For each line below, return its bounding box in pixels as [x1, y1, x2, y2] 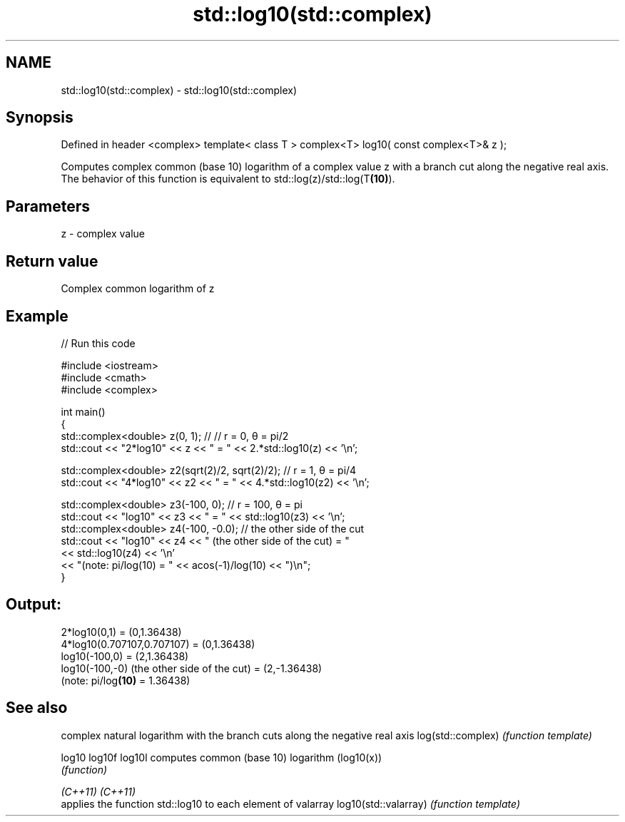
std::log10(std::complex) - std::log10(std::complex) [61, 83, 298, 96]
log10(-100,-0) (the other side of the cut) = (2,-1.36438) [61, 662, 322, 674]
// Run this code [61, 336, 136, 349]
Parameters [6, 197, 90, 215]
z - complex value [61, 227, 145, 240]
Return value [6, 252, 98, 270]
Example [6, 307, 68, 325]
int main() [61, 405, 106, 418]
